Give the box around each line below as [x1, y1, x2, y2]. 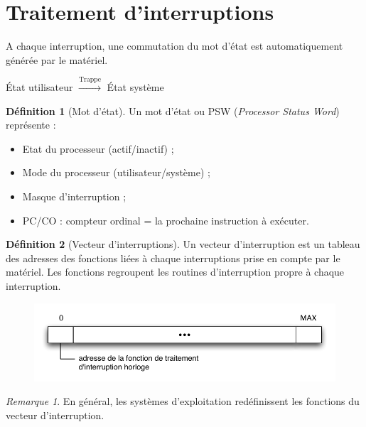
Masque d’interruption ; [22, 189, 127, 204]
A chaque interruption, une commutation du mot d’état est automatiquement [6, 38, 343, 53]
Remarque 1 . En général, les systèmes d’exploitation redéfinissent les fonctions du [6, 394, 360, 409]
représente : [6, 117, 56, 132]
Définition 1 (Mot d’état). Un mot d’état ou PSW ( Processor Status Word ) [6, 103, 340, 118]
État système [107, 80, 164, 94]
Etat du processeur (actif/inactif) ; [22, 141, 174, 156]
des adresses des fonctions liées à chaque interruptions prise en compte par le [6, 250, 340, 265]
